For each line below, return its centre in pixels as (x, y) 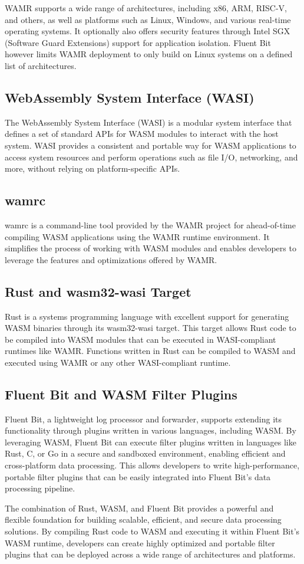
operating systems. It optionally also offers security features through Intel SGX (148, 31)
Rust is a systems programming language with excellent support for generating (147, 316)
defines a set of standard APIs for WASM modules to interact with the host (142, 134)
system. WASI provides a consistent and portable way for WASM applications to (151, 145)
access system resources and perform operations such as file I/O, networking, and (151, 157)
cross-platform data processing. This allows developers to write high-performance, (152, 465)
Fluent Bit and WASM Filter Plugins (121, 394)
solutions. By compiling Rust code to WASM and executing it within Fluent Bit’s (152, 531)
